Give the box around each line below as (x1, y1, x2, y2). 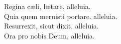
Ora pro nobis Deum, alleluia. (4, 30, 95, 40)
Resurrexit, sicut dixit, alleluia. (4, 20, 99, 31)
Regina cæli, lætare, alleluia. (4, 1, 91, 11)
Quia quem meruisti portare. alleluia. (4, 10, 118, 21)
